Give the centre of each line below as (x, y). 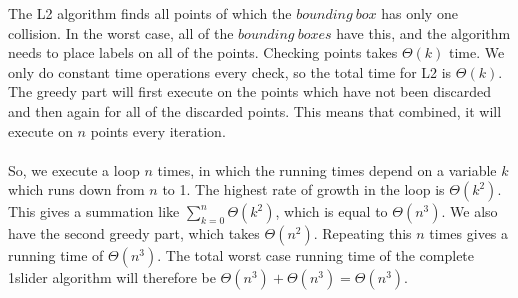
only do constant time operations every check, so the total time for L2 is (230, 71)
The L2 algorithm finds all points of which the (150, 13)
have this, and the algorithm (423, 32)
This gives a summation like (94, 211)
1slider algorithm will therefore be (112, 277)
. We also (469, 211)
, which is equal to (331, 211)
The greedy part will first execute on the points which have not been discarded (249, 91)
